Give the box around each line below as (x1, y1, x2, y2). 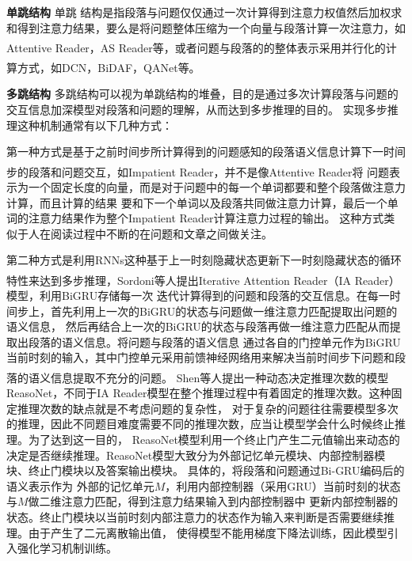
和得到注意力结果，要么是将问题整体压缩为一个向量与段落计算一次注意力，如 (6, 19, 406, 36)
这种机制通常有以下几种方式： (17, 116, 173, 133)
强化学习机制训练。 (17, 540, 117, 556)
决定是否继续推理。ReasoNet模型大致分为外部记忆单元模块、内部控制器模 (6, 446, 386, 463)
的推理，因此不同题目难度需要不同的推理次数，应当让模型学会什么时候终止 (6, 415, 395, 432)
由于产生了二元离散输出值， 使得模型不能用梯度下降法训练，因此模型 (28, 524, 387, 540)
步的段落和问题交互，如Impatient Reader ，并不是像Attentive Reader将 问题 (6, 163, 390, 180)
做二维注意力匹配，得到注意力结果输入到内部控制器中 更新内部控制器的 (28, 493, 399, 510)
